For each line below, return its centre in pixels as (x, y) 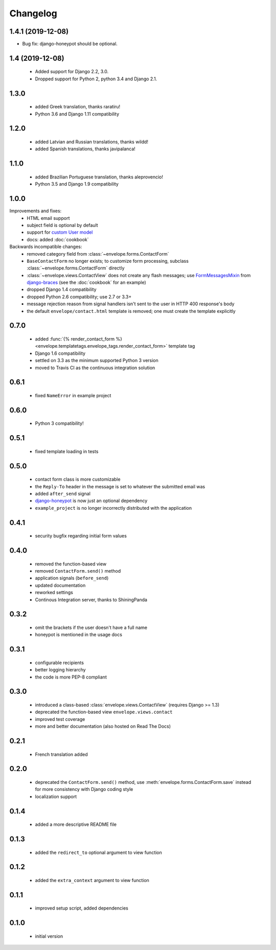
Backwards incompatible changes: (46, 247)
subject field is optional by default (62, 225)
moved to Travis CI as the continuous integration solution (95, 368)
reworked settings (54, 593)
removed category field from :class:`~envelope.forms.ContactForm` (98, 254)
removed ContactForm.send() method (78, 571)
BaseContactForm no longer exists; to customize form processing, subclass (108, 261)
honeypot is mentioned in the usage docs (79, 635)
